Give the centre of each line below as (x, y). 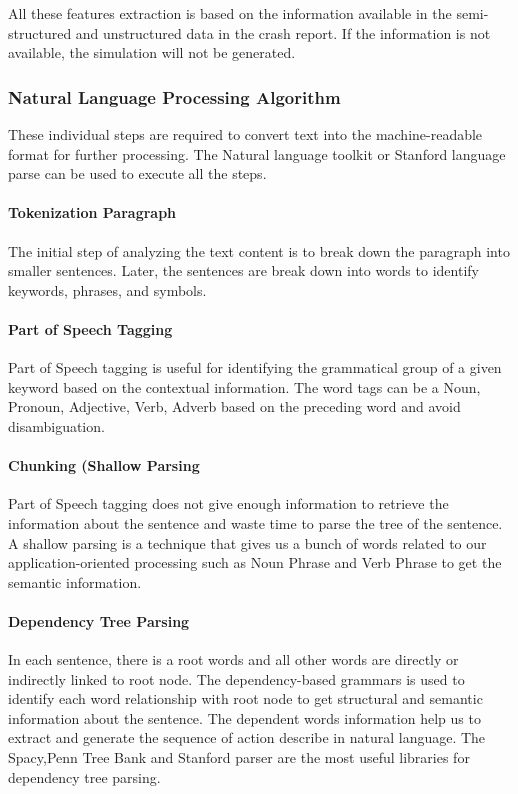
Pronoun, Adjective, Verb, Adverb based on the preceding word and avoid (234, 406)
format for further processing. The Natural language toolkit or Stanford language (257, 153)
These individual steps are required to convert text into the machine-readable (245, 134)
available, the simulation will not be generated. (152, 52)
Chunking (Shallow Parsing (104, 465)
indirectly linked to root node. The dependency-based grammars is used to (236, 678)
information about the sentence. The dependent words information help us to (244, 717)
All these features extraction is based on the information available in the (230, 13)
